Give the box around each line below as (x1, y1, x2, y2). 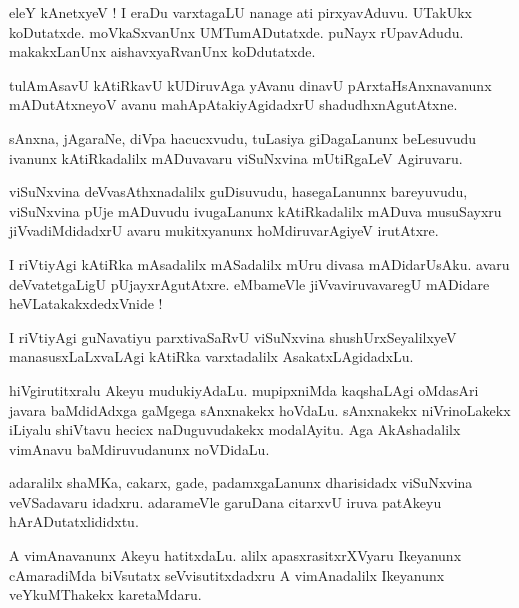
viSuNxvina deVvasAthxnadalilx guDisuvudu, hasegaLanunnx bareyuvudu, (9, 181, 468, 202)
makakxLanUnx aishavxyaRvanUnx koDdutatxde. (9, 41, 316, 62)
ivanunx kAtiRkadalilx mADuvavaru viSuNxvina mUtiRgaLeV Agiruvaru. (9, 147, 463, 168)
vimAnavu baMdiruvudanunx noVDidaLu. (9, 438, 270, 459)
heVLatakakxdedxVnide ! (9, 293, 163, 314)
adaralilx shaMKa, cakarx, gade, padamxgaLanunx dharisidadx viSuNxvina (9, 472, 473, 493)
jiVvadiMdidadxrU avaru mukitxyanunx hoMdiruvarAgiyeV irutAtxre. (9, 220, 439, 241)
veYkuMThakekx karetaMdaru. (9, 584, 202, 605)
